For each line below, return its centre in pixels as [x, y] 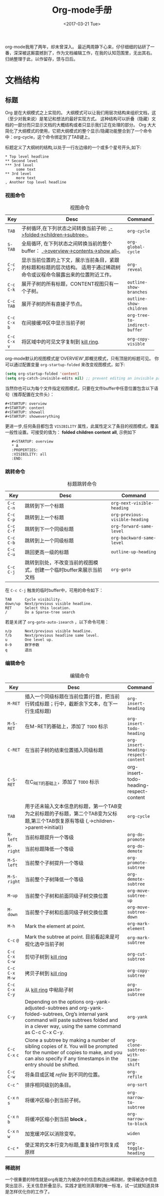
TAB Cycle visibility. [34, 600]
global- [136, 247]
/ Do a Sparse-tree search [40, 612]
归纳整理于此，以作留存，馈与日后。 [41, 59]
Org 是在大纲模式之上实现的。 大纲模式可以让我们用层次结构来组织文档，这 [81, 112]
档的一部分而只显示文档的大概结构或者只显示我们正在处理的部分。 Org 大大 [81, 124]
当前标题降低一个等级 [49, 849]
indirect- [139, 325]
